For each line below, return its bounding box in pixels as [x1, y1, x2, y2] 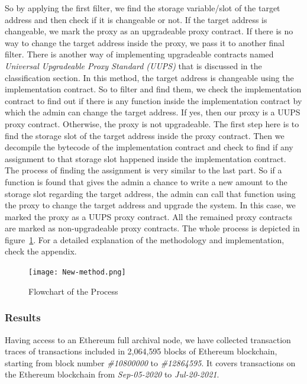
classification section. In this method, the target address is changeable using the [5, 71, 294, 83]
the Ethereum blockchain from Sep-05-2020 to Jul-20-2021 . [5, 368, 219, 380]
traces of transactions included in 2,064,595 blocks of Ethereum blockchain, [5, 345, 277, 357]
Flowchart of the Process [28, 285, 118, 297]
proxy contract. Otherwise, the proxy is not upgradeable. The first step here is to [5, 117, 299, 130]
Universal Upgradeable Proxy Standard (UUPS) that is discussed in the [5, 59, 262, 72]
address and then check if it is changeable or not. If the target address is [5, 13, 267, 25]
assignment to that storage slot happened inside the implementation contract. [5, 152, 286, 164]
